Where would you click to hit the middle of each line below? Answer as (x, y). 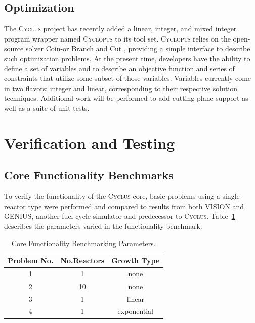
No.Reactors (82, 260)
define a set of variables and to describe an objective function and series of (119, 68)
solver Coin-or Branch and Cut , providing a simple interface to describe (138, 48)
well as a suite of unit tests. (47, 108)
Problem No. (31, 260)
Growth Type (136, 260)
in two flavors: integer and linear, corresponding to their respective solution (121, 88)
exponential (135, 311)
